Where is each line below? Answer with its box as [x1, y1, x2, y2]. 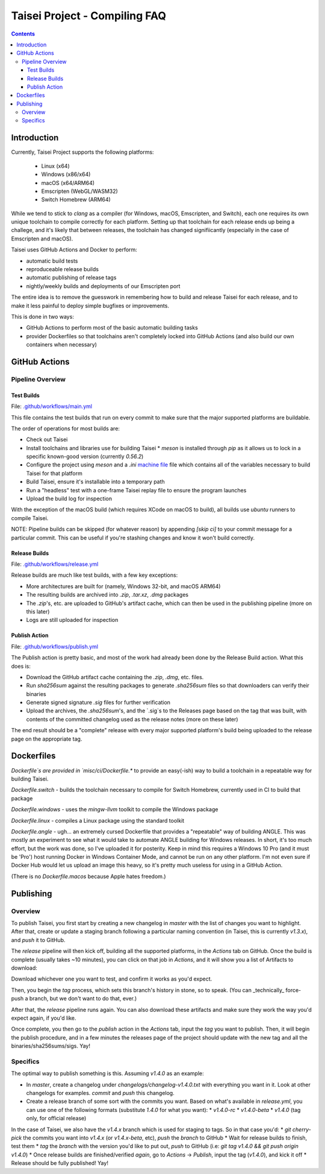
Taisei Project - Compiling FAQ [11, 9, 167, 22]
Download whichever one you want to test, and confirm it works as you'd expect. [11, 975, 212, 982]
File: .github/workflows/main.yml [11, 403, 93, 410]
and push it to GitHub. [11, 936, 66, 943]
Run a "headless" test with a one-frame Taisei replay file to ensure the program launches [26, 486, 247, 494]
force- [285, 986, 302, 994]
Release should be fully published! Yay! [11, 1160, 108, 1167]
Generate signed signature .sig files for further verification [26, 699, 171, 706]
